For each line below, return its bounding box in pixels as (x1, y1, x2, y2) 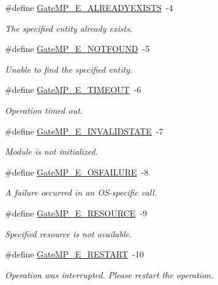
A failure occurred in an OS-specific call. (5, 186, 157, 199)
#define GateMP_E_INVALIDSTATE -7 (5, 124, 163, 137)
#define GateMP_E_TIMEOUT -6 (5, 83, 141, 96)
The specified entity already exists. (5, 21, 133, 34)
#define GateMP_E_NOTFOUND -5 (5, 42, 150, 55)
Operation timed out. (5, 103, 83, 116)
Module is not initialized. (5, 145, 98, 158)
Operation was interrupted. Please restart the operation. (5, 268, 214, 281)
